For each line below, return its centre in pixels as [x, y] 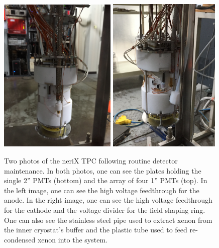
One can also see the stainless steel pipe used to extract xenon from [108, 220]
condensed [20, 239]
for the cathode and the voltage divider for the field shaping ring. [105, 210]
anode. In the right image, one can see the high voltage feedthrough [108, 200]
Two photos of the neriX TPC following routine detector [91, 160]
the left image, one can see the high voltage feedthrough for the [102, 190]
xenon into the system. [72, 239]
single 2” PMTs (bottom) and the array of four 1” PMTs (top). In [106, 180]
